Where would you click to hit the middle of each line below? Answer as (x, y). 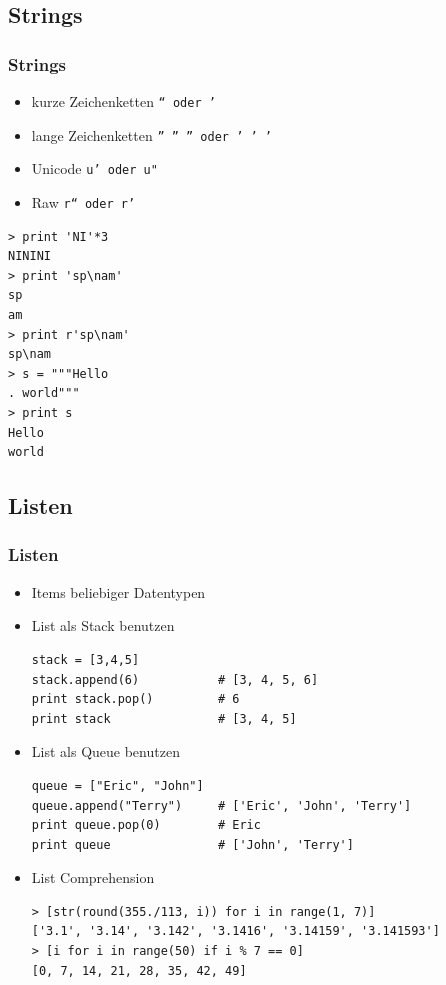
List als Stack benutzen (103, 625)
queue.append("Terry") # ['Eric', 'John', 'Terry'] (221, 805)
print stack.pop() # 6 (135, 699)
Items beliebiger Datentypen (118, 591)
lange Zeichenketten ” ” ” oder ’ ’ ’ (151, 134)
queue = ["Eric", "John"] (117, 785)
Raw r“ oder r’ (83, 201)
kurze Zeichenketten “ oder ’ (123, 101)
